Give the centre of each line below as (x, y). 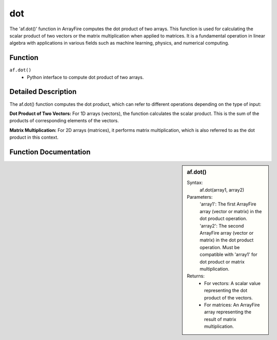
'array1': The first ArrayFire (228, 204)
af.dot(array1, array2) (222, 190)
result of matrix (220, 319)
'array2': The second (222, 225)
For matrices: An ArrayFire (232, 305)
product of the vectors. (229, 297)
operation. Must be (220, 247)
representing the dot (226, 291)
